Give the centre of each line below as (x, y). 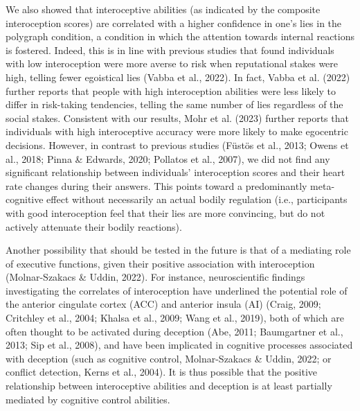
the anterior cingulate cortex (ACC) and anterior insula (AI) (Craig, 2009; (163, 304)
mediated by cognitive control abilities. (88, 399)
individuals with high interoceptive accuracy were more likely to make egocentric (177, 131)
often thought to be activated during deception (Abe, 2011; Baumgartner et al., (174, 331)
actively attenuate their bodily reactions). (94, 226)
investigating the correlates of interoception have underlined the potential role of (177, 290)
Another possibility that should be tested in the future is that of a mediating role (178, 250)
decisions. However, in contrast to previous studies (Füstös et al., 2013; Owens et (177, 145)
